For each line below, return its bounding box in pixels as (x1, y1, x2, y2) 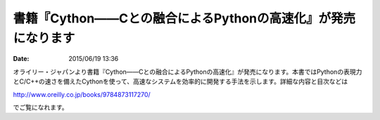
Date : (13, 55, 30, 63)
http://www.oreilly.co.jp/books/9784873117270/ (13, 90, 151, 98)
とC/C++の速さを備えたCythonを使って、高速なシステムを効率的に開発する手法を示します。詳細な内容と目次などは (13, 77, 348, 86)
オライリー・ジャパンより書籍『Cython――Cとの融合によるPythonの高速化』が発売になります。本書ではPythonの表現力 (13, 67, 362, 76)
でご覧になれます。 (13, 102, 68, 112)
